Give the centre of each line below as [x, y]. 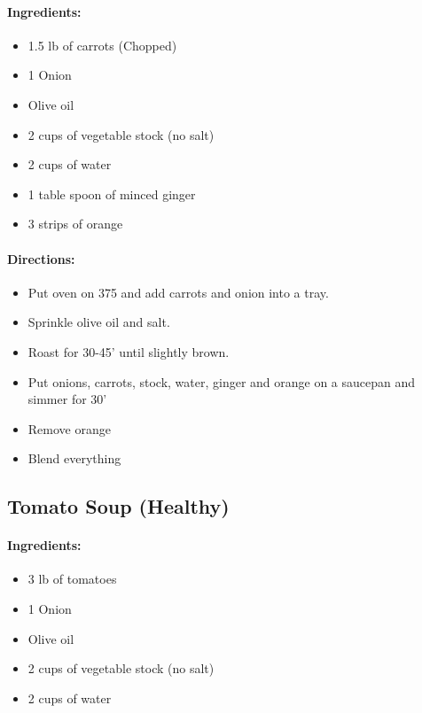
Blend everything [74, 458]
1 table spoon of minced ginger [112, 194]
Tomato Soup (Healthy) [118, 506]
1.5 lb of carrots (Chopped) [102, 45]
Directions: [41, 258]
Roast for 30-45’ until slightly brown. [129, 351]
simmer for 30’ [67, 399]
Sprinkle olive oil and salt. [99, 322]
